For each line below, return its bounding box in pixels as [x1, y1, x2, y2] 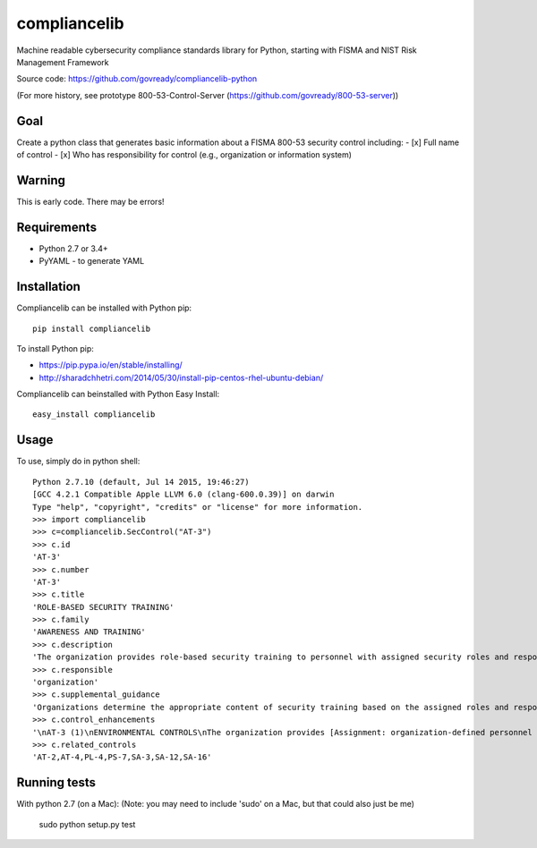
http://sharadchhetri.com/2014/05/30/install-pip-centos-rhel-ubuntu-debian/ [38, 372, 324, 383]
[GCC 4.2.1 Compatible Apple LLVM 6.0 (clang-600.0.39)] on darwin [32, 489, 335, 500]
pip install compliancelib [32, 323, 151, 334]
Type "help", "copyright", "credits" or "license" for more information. [32, 502, 363, 512]
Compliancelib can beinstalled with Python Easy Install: [16, 389, 220, 400]
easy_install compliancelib [32, 410, 156, 420]
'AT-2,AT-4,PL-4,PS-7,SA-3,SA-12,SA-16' [32, 752, 212, 762]
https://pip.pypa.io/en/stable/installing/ [38, 360, 183, 370]
